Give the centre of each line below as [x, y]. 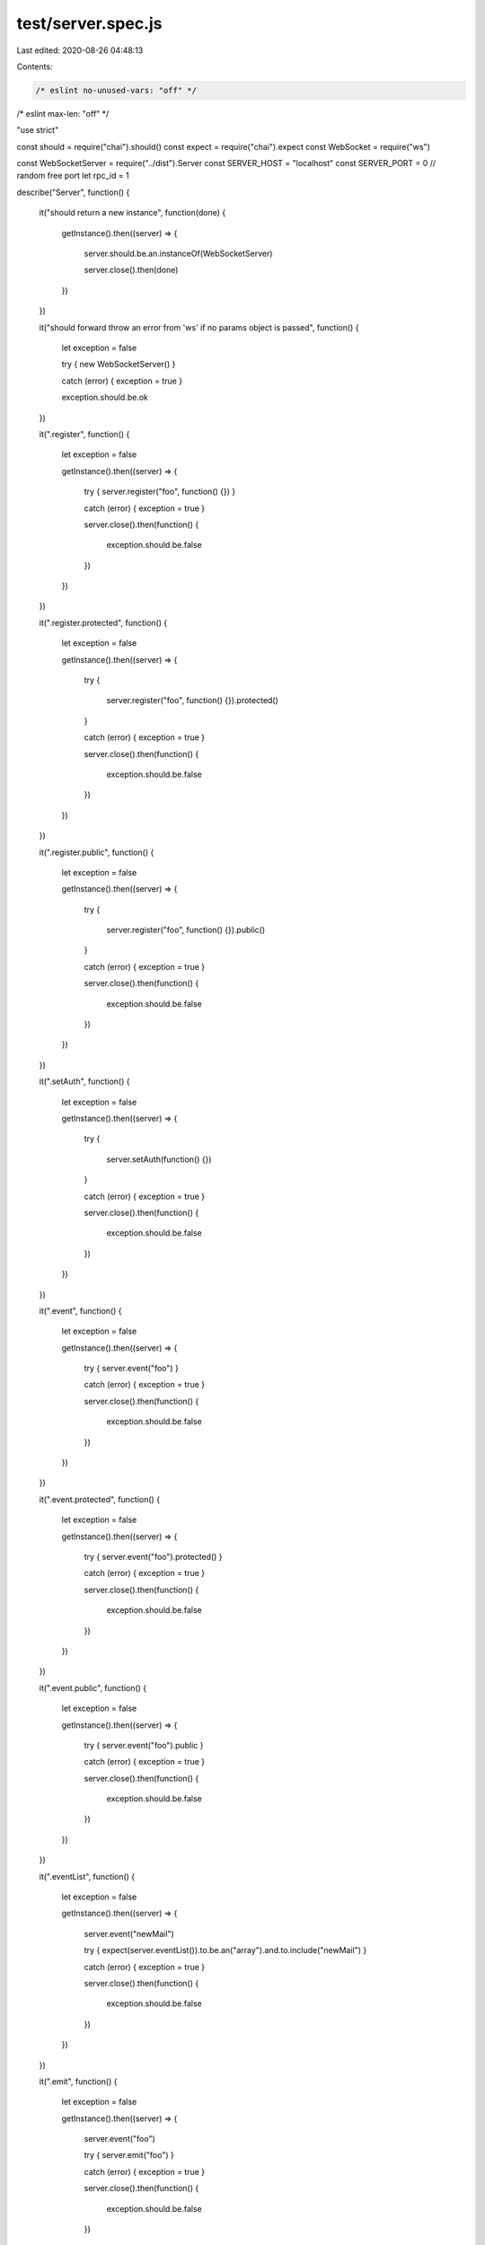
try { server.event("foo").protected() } [154, 1556]
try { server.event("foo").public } [144, 1745]
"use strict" [38, 130]
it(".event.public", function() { [93, 1687]
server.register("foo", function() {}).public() [186, 930]
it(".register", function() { [84, 434]
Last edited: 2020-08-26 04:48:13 [80, 50]
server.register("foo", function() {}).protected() [192, 700]
